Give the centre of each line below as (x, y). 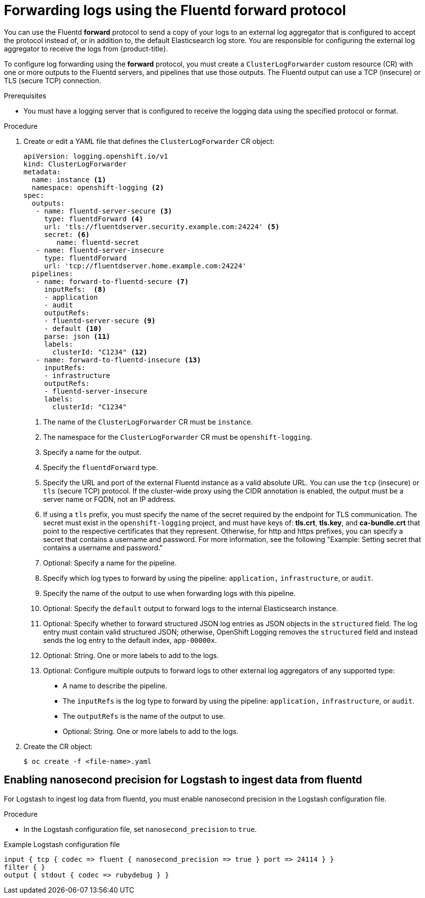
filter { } (25, 867)
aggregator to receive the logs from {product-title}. (86, 48)
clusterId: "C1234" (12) (100, 352)
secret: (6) (67, 234)
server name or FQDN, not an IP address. (109, 499)
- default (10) (73, 328)
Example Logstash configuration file (62, 844)
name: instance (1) (69, 179)
